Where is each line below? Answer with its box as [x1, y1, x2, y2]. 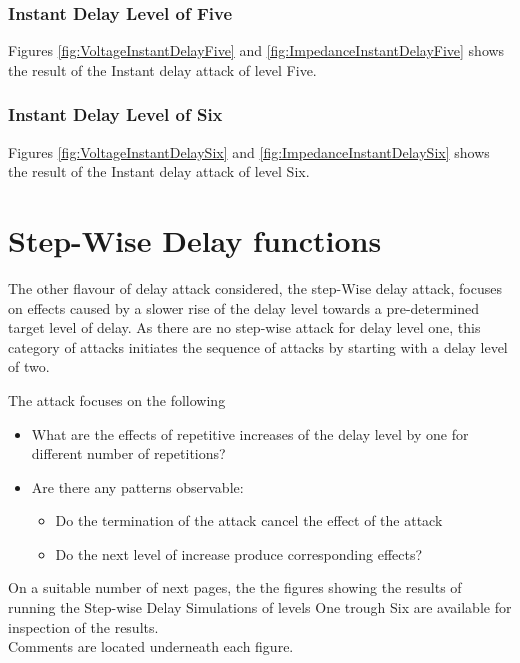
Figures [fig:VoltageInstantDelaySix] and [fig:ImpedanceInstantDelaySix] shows [8, 141, 490, 162]
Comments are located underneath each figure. [8, 636, 294, 657]
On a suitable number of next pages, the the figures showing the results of [8, 577, 462, 598]
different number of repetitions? [31, 443, 226, 464]
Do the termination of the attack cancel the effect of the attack [55, 510, 443, 531]
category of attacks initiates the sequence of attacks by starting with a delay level [8, 336, 508, 357]
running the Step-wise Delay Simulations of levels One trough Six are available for [8, 597, 512, 618]
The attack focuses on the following [8, 389, 226, 410]
